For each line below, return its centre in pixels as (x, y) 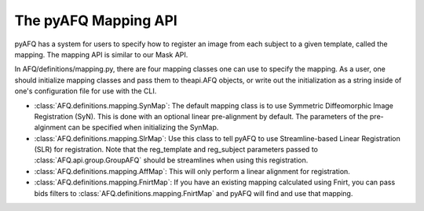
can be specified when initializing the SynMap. (143, 127)
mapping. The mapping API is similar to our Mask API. (101, 54)
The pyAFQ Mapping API (96, 20)
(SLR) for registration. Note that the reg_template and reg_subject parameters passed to (176, 150)
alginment (50, 127)
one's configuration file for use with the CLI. (86, 91)
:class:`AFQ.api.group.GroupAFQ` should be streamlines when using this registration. (171, 160)
